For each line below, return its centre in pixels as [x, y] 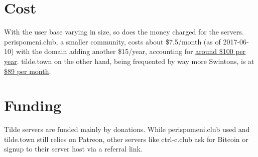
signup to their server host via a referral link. [73, 149]
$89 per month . [28, 71]
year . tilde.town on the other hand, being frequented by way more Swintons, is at [129, 61]
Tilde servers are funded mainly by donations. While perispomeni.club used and [127, 129]
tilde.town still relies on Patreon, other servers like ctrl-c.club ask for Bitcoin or [126, 139]
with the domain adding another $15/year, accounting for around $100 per [131, 51]
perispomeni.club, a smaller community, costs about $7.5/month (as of [112, 41]
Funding [33, 105]
